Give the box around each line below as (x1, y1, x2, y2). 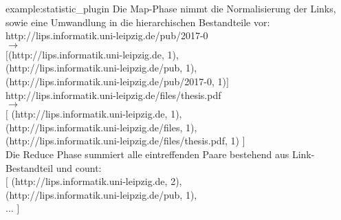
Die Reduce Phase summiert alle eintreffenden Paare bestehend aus (5, 146, 289, 161)
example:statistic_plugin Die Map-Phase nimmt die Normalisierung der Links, (5, 1, 336, 15)
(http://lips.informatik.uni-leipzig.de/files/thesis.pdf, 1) (5, 133, 239, 148)
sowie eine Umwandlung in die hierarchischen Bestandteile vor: (5, 14, 270, 29)
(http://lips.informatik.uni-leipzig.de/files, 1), (5, 120, 197, 134)
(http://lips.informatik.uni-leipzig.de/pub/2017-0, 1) (5, 74, 227, 88)
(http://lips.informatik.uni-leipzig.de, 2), (11, 174, 182, 188)
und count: (56, 160, 102, 175)
